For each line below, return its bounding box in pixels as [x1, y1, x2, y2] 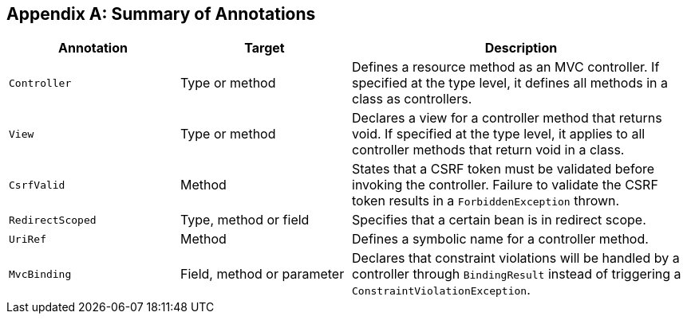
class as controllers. [352, 91, 472, 107]
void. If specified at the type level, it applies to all [352, 126, 646, 142]
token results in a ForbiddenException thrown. [352, 193, 620, 209]
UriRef [9, 232, 46, 245]
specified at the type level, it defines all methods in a [352, 75, 668, 92]
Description [484, 40, 558, 57]
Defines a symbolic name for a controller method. [352, 231, 649, 248]
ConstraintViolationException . [352, 282, 531, 299]
